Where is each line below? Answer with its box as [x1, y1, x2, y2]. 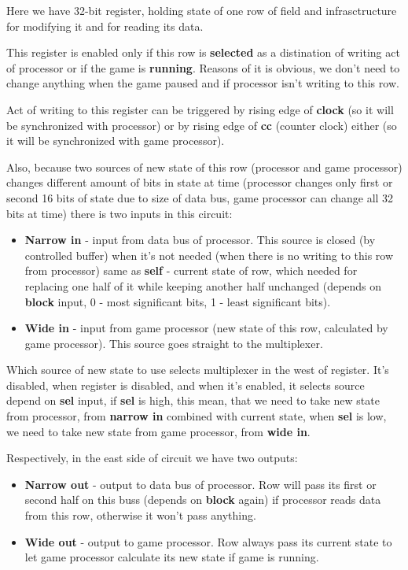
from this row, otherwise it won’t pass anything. [24, 507, 256, 524]
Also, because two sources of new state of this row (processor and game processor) [6, 158, 402, 175]
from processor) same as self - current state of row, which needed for [24, 262, 358, 279]
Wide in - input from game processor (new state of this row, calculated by [24, 320, 388, 336]
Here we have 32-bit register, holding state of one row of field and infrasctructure [6, 2, 397, 18]
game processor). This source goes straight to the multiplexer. [24, 335, 323, 351]
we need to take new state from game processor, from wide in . [6, 423, 311, 439]
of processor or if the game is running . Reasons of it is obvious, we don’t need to [6, 59, 400, 76]
